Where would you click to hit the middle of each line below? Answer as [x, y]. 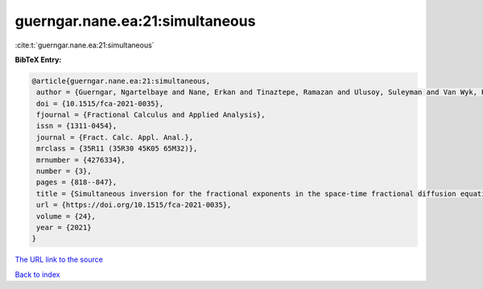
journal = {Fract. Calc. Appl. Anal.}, [115, 137]
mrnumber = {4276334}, [81, 160]
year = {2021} [64, 227]
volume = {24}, [66, 216]
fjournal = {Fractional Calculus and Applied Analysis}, [151, 115]
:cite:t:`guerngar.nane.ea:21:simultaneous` [85, 45]
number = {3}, [64, 171]
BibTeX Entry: [38, 60]
